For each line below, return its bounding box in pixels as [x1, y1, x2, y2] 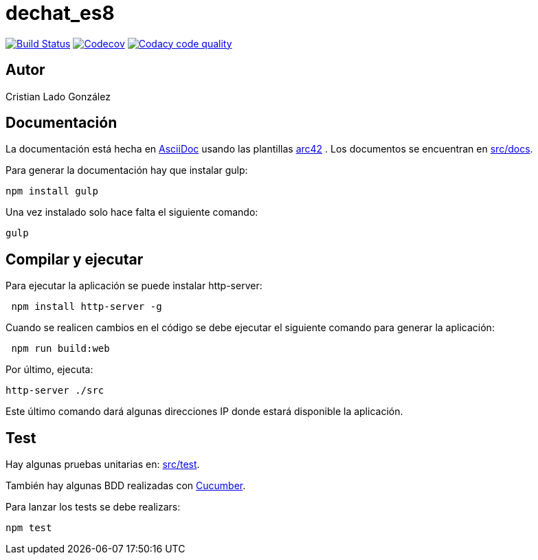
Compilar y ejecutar [5, 250, 144, 268]
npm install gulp [5, 186, 98, 197]
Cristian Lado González [5, 90, 111, 102]
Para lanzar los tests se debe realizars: [5, 501, 181, 513]
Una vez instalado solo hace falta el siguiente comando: [5, 206, 258, 219]
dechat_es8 [5, 1, 115, 25]
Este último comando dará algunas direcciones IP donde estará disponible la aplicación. [5, 405, 403, 418]
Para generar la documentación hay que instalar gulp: [5, 164, 248, 177]
